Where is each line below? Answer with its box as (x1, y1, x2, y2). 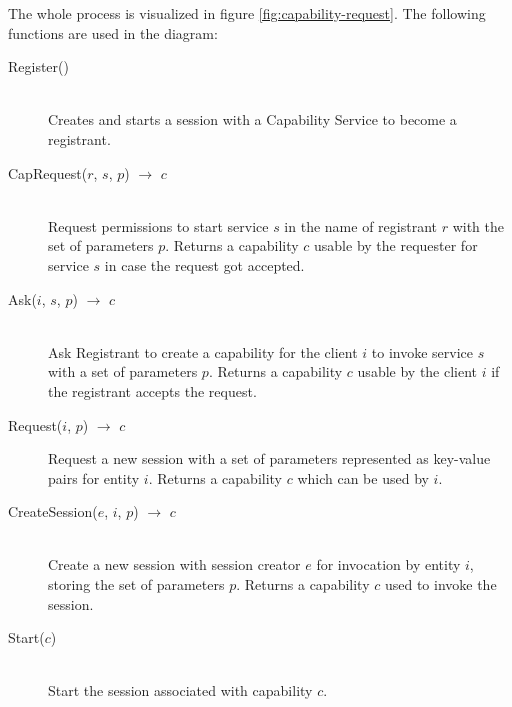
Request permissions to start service (48, 215, 269, 236)
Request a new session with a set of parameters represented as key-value (48, 448, 491, 469)
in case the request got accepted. (104, 254, 305, 275)
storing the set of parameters (48, 574, 225, 595)
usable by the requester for (314, 235, 478, 256)
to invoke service (371, 341, 473, 362)
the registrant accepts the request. (48, 380, 257, 401)
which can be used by (297, 467, 429, 488)
